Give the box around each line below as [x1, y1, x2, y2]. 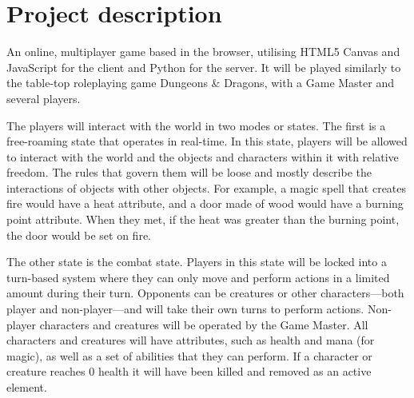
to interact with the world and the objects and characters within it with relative [6, 148, 399, 165]
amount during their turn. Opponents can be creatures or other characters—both [6, 285, 404, 301]
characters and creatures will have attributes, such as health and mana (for [6, 332, 375, 348]
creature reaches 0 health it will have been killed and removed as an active [6, 363, 372, 380]
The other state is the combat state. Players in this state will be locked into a [6, 253, 387, 270]
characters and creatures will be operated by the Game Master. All [39, 316, 368, 332]
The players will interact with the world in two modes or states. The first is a [6, 117, 386, 133]
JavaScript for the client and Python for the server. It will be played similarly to [6, 58, 401, 75]
